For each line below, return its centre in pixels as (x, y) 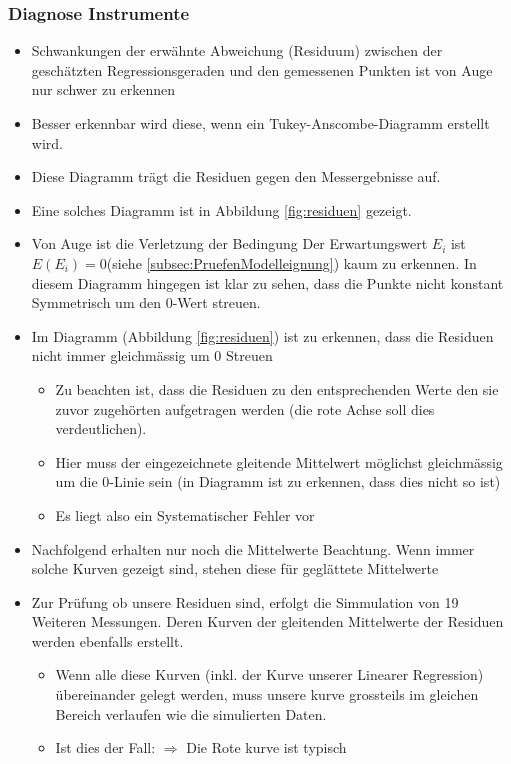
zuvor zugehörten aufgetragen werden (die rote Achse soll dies (245, 408)
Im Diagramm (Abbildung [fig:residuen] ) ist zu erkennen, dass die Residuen (262, 335)
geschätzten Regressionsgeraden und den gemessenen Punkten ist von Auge (262, 69)
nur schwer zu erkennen (103, 89)
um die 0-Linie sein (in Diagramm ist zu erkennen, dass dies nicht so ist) (278, 481)
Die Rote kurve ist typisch (266, 747)
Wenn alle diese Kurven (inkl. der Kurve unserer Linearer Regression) (269, 674)
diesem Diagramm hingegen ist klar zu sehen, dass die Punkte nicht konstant (267, 282)
